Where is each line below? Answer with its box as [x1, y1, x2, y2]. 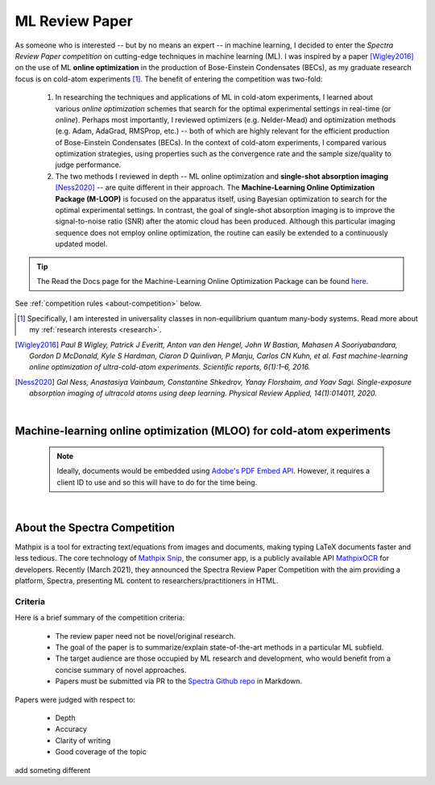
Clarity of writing [55, 735, 111, 745]
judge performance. [55, 160, 122, 169]
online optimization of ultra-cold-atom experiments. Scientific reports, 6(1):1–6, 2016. [29, 362, 311, 372]
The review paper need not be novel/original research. [55, 631, 236, 641]
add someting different [14, 765, 91, 775]
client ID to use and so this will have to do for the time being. [56, 477, 258, 487]
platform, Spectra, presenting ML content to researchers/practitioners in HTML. [14, 576, 279, 586]
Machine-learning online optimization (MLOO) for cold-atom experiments [14, 424, 391, 438]
